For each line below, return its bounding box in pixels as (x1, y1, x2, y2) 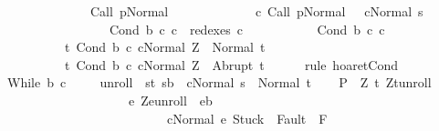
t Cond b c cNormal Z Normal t (64, 37, 266, 56)
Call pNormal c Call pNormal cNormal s (89, 2, 423, 20)
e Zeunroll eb (128, 90, 213, 109)
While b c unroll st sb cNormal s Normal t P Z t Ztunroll (6, 73, 432, 92)
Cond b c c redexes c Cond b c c (109, 19, 385, 38)
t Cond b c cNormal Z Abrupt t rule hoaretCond (64, 55, 398, 74)
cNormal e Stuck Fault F (166, 108, 328, 127)
